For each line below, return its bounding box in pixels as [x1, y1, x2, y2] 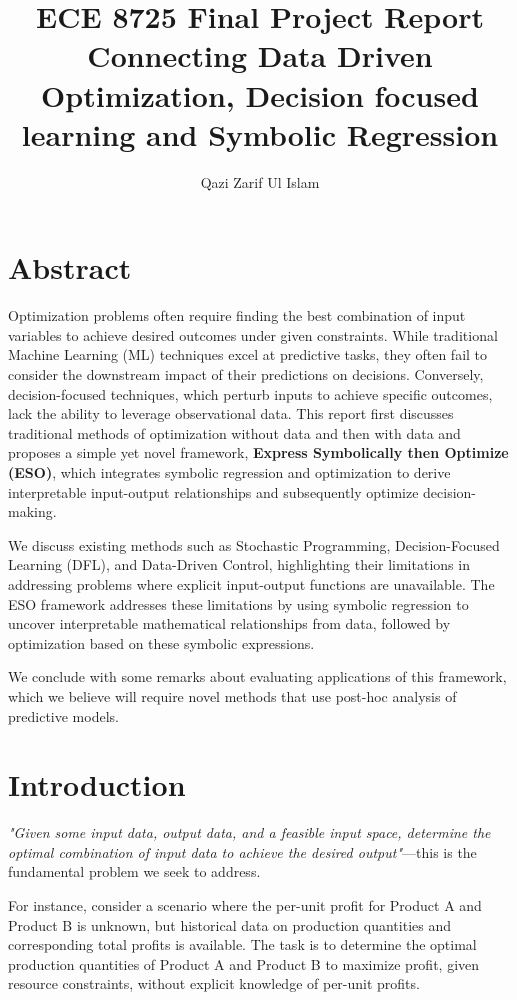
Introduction [8, 764, 186, 805]
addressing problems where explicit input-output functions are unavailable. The [8, 573, 495, 594]
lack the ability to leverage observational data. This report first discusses [8, 403, 454, 424]
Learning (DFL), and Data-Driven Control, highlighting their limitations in [8, 554, 470, 575]
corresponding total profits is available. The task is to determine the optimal [8, 934, 477, 955]
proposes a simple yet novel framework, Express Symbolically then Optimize [8, 442, 509, 463]
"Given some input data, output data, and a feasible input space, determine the [8, 822, 491, 843]
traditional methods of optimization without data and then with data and [8, 422, 461, 443]
